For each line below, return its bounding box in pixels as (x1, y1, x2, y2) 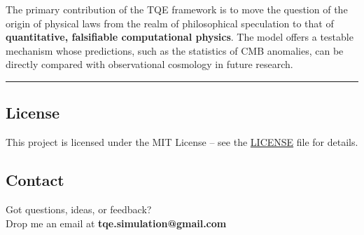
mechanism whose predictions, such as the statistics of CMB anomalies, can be (6, 43, 344, 58)
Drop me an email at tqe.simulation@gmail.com (6, 215, 227, 230)
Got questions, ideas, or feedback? (6, 201, 152, 216)
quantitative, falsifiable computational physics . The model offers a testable (6, 29, 353, 44)
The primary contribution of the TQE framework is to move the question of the (6, 2, 348, 16)
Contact (6, 169, 64, 191)
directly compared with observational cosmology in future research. (6, 57, 293, 72)
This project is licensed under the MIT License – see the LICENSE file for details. (6, 135, 358, 149)
